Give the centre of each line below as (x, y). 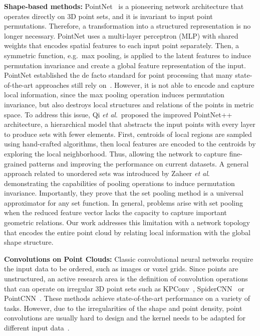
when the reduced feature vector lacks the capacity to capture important (115, 212)
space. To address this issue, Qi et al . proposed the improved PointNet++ (118, 114)
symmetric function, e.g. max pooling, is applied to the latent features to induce (128, 55)
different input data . (37, 327)
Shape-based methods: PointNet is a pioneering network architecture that (124, 6)
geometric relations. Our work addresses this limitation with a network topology (127, 222)
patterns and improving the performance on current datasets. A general (139, 163)
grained (16, 163)
